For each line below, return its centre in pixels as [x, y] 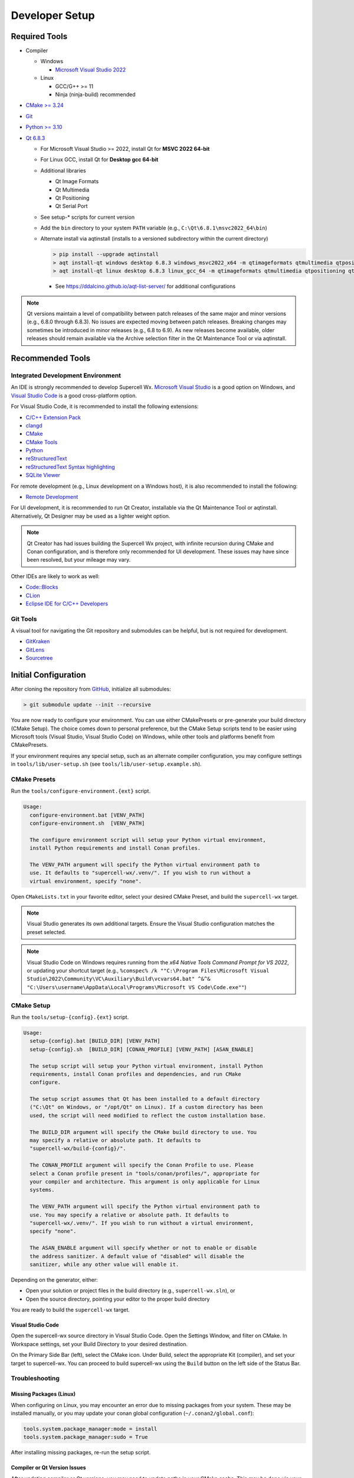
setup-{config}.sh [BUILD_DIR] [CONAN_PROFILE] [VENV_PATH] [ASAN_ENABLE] [142, 1049]
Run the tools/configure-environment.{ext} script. [81, 791]
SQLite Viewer [43, 475]
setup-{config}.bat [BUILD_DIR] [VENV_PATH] [95, 1041]
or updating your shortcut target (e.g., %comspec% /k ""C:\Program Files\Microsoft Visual [148, 971]
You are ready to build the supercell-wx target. [70, 1310]
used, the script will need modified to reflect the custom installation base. [148, 1115]
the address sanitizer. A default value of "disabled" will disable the [137, 1256]
